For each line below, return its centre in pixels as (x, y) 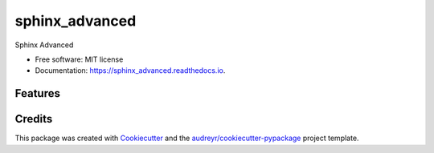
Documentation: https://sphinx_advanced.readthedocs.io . (130, 70)
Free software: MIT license (79, 59)
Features (37, 93)
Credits (34, 119)
